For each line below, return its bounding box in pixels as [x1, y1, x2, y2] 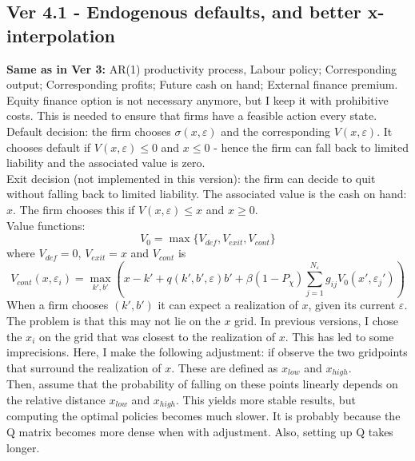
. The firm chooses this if [13, 201, 135, 217]
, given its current [308, 296, 396, 313]
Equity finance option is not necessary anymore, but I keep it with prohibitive [6, 91, 389, 108]
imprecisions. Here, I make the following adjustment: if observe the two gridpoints [6, 344, 408, 360]
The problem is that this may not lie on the [6, 312, 221, 329]
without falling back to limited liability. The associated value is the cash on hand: [6, 185, 407, 202]
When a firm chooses [6, 296, 109, 313]
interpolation [6, 22, 116, 47]
